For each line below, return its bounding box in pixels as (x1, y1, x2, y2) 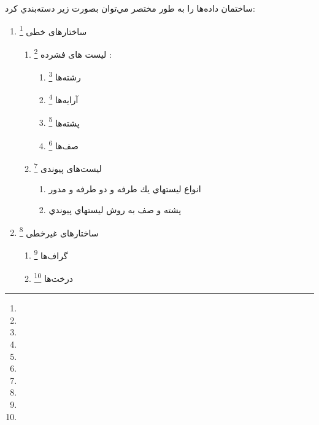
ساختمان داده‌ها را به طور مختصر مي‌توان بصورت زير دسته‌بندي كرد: (5, 2, 256, 14)
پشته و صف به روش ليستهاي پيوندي (48, 203, 182, 216)
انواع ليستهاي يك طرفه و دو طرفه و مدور (48, 182, 201, 195)
